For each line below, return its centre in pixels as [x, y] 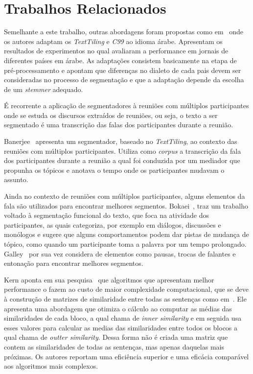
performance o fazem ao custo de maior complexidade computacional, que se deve [126, 289]
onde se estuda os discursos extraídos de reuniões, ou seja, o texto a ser [111, 115]
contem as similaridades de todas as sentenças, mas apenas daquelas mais [114, 346]
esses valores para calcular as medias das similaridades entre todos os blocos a [121, 327]
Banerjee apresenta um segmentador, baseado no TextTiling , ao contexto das [121, 141]
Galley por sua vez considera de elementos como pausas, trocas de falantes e [120, 253]
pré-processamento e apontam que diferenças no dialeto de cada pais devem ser [123, 70]
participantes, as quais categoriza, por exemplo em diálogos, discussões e [113, 224]
